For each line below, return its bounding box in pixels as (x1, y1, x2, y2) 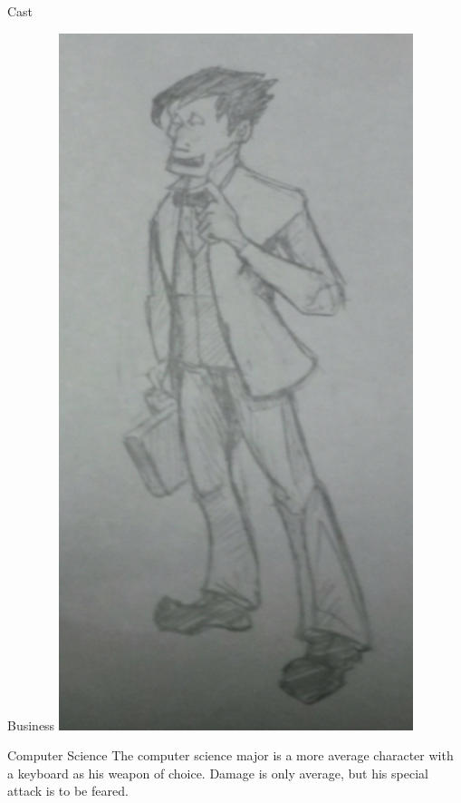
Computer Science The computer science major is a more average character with (7, 746, 454, 765)
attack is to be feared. (7, 781, 129, 800)
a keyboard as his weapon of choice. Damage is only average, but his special (7, 763, 428, 782)
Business (7, 715, 55, 734)
